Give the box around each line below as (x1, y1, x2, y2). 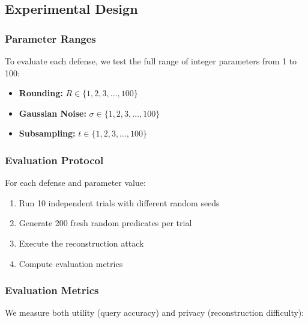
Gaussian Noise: (19, 106, 86, 119)
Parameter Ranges (5, 31, 96, 46)
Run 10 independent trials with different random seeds (19, 196, 220, 209)
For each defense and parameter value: (5, 176, 146, 189)
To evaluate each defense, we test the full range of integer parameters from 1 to (5, 55, 297, 67)
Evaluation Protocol (5, 152, 104, 167)
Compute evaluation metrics (19, 257, 123, 269)
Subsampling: (19, 127, 76, 140)
